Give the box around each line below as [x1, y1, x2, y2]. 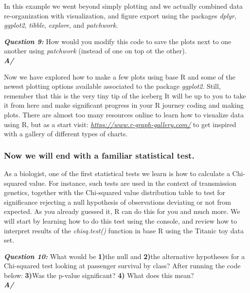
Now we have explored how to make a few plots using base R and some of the [4, 71, 235, 81]
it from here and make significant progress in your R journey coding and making [4, 100, 244, 110]
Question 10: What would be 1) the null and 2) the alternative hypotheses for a [4, 251, 245, 261]
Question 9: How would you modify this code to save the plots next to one [4, 36, 232, 46]
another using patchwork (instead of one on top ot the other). [4, 46, 187, 56]
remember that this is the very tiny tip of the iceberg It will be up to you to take [4, 90, 246, 100]
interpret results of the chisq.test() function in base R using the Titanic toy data [4, 225, 244, 235]
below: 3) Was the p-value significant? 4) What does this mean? [4, 270, 194, 280]
